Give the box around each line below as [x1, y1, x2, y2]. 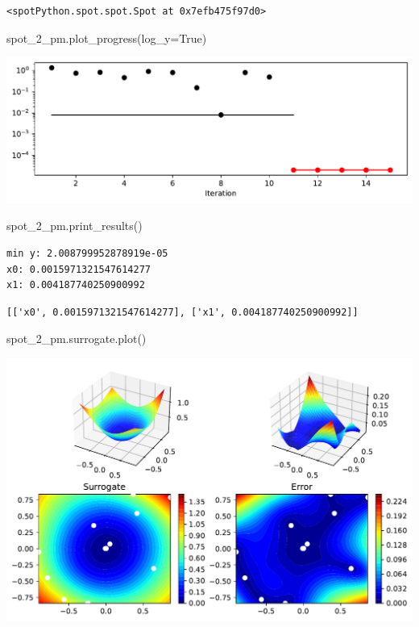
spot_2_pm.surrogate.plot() [6, 330, 147, 347]
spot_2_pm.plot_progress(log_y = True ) [6, 29, 207, 46]
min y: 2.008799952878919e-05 [6, 248, 168, 259]
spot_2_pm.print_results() [6, 217, 143, 234]
